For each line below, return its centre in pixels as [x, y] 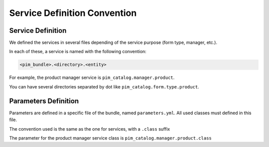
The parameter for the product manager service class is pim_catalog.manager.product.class [110, 138]
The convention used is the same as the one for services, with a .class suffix [90, 129]
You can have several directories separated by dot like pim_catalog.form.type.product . [104, 86]
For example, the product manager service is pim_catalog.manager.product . [92, 77]
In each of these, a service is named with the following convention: [78, 52]
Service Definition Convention [73, 13]
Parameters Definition [44, 101]
